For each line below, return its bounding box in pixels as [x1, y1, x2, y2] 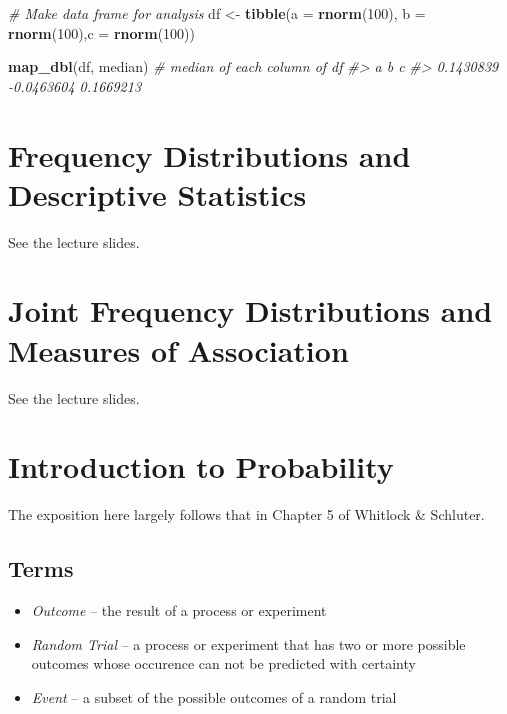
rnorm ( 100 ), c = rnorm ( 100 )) [8, 22, 195, 43]
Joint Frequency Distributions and [8, 290, 493, 331]
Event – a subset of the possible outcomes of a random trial [31, 686, 397, 707]
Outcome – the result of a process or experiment [31, 600, 327, 621]
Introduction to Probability [8, 446, 394, 487]
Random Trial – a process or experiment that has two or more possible [31, 633, 466, 654]
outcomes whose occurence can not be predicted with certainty [31, 653, 416, 674]
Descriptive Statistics [8, 173, 307, 214]
